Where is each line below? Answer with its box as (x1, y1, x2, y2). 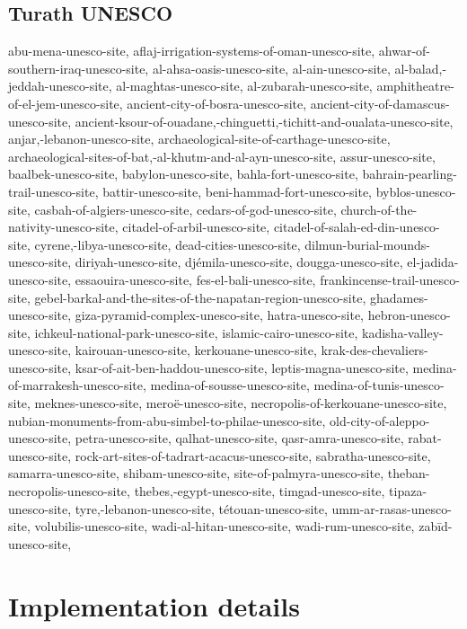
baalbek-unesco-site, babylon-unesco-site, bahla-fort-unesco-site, (8, 164, 358, 183)
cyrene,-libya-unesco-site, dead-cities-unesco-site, (34, 235, 301, 253)
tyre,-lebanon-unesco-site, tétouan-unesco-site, (75, 499, 328, 518)
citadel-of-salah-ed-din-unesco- (273, 217, 440, 236)
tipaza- (389, 482, 427, 501)
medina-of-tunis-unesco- (313, 376, 445, 394)
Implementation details (8, 587, 300, 624)
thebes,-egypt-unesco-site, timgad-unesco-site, (134, 482, 385, 501)
